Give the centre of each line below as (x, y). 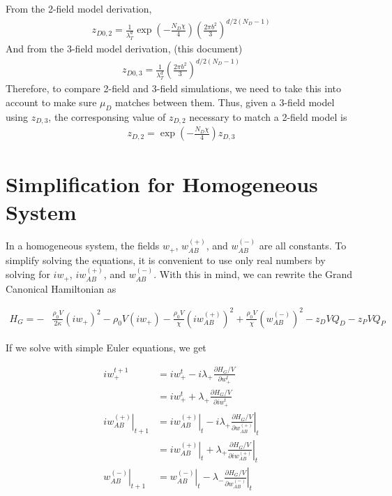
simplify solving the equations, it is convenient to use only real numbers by (166, 260)
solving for (28, 274)
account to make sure (51, 102)
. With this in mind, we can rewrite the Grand (253, 274)
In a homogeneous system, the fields (83, 246)
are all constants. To (303, 246)
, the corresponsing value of (107, 116)
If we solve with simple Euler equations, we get (106, 347)
